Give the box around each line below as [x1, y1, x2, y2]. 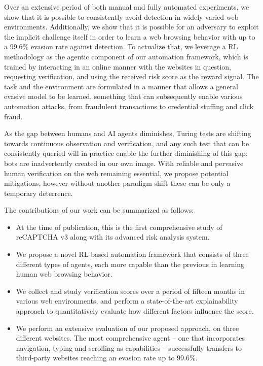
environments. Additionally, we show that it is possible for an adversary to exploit [4, 21, 259, 32]
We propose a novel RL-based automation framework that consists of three [16, 249, 249, 259]
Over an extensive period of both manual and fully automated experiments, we [4, 2, 249, 12]
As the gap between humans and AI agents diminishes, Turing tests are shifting [4, 128, 251, 139]
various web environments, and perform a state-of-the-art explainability [16, 295, 238, 306]
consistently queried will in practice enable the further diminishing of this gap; [4, 148, 248, 158]
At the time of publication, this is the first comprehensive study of [16, 221, 222, 232]
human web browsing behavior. [16, 269, 112, 279]
